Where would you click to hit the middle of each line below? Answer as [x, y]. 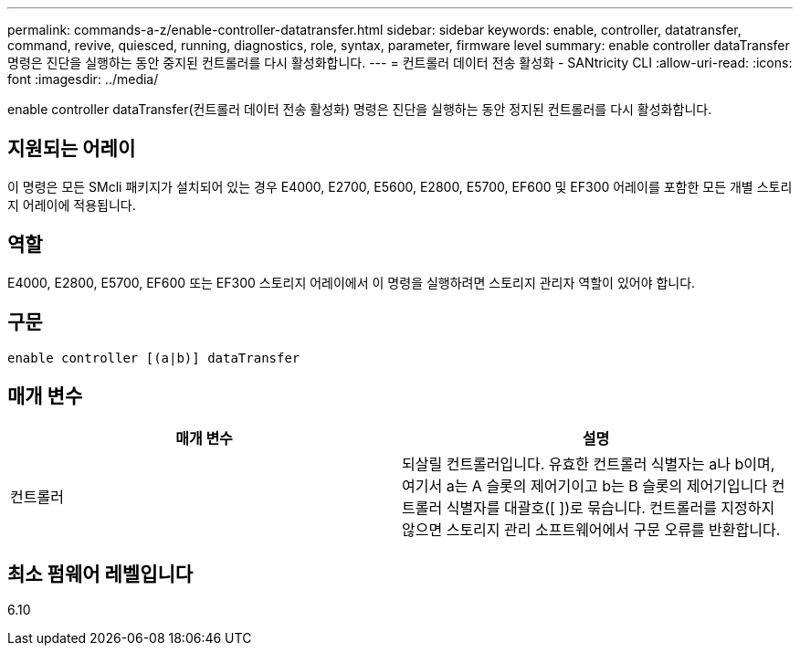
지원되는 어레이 [72, 149]
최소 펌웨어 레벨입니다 [100, 574]
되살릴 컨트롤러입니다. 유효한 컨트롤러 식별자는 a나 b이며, [589, 464]
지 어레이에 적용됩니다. [72, 205]
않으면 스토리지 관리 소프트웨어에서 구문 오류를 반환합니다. [591, 530]
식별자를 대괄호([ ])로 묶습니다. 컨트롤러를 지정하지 [611, 508]
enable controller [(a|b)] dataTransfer [154, 358]
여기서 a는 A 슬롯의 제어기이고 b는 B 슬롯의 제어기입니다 [585, 486]
